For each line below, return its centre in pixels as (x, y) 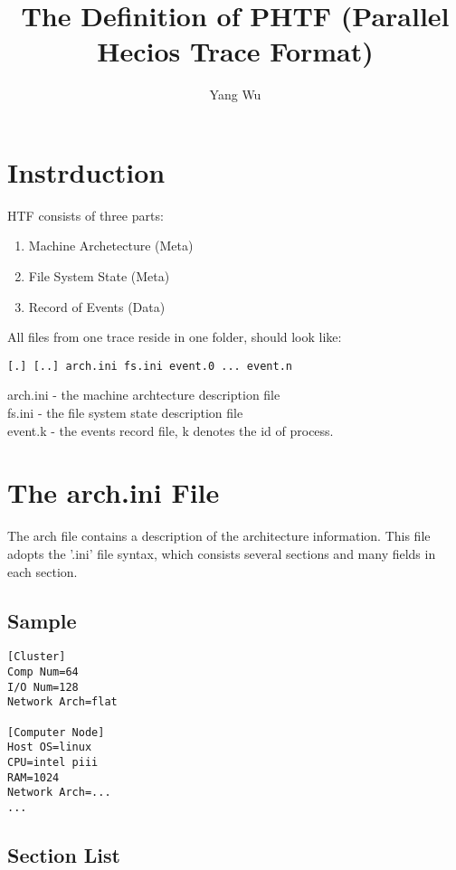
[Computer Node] (56, 732)
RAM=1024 (33, 777)
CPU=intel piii (53, 762)
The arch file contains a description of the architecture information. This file (219, 536)
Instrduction (86, 171)
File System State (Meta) (99, 276)
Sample (42, 620)
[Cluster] (37, 657)
